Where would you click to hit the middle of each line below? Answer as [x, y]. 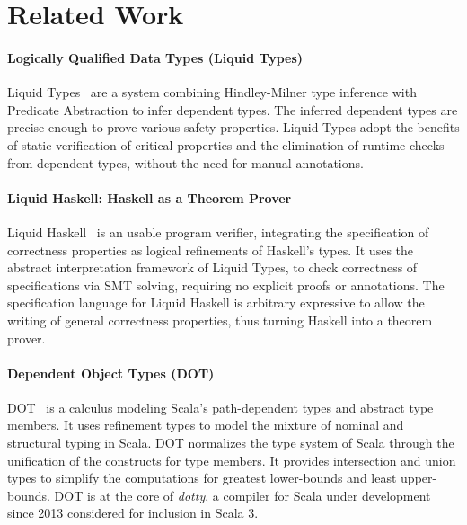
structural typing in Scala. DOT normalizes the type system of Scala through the [231, 443]
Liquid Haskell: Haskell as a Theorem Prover [150, 197]
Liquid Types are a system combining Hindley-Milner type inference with [212, 92]
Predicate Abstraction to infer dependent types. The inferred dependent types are [233, 109]
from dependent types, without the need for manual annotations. [185, 162]
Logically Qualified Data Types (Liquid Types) [155, 57]
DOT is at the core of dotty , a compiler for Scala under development [242, 495]
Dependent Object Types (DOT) [111, 373]
